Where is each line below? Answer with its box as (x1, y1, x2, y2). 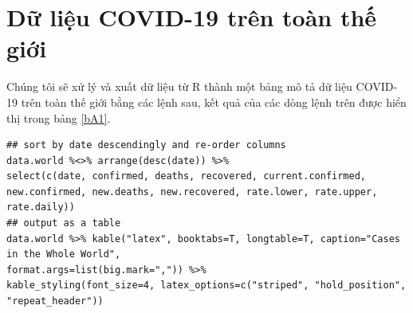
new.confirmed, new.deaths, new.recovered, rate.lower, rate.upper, (6, 186, 378, 198)
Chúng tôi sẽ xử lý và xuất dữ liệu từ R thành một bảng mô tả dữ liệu (6, 78, 352, 95)
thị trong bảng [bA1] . (6, 109, 111, 126)
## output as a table (6, 217, 121, 229)
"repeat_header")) (6, 295, 104, 307)
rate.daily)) (6, 201, 75, 213)
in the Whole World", (6, 248, 121, 260)
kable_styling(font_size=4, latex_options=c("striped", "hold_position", (6, 280, 407, 291)
